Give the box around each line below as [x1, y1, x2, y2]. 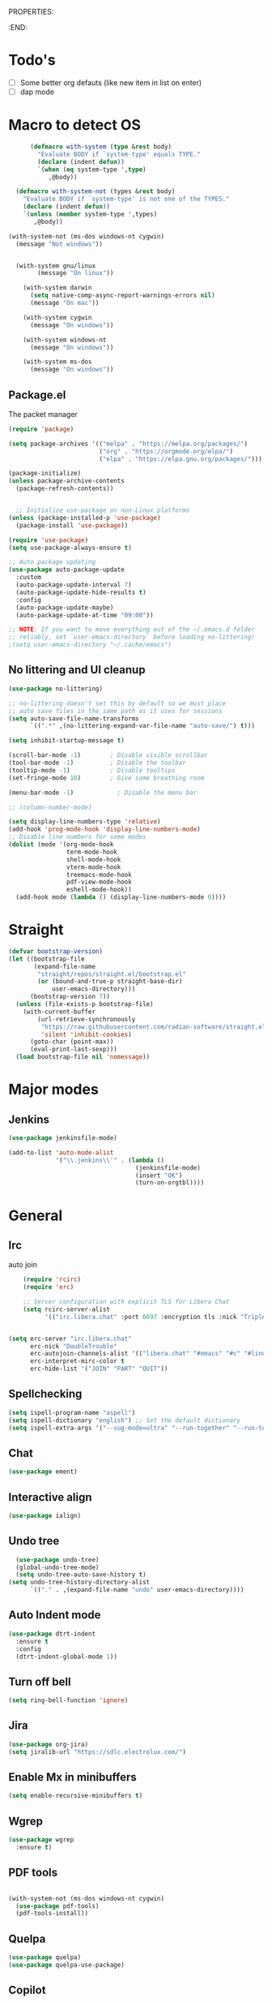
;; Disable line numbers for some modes [8, 833, 147, 841]
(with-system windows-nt [23, 336, 107, 344]
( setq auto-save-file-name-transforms [8, 714, 139, 723]
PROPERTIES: [8, 7, 54, 16]
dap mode [19, 87, 55, 97]
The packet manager [8, 409, 79, 419]
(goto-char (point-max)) [29, 1038, 114, 1046]
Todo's [8, 51, 56, 70]
